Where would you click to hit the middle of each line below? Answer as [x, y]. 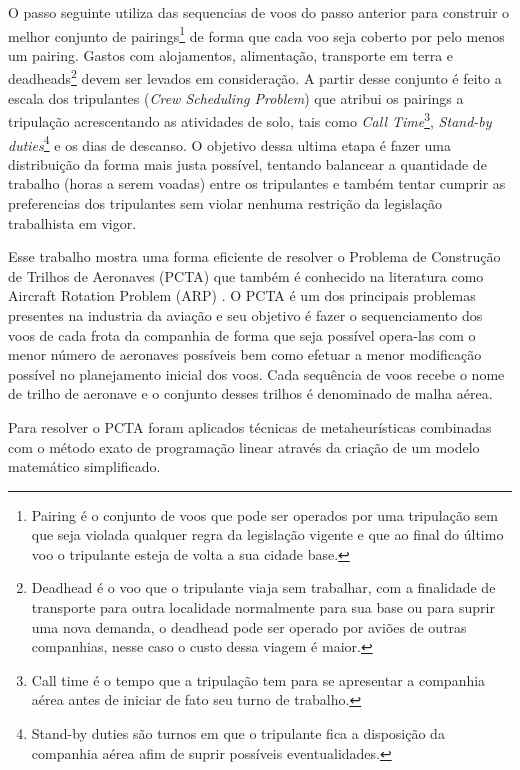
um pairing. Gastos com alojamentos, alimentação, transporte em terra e [231, 54]
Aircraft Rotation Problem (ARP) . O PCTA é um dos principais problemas [242, 295]
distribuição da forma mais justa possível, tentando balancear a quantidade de [247, 163]
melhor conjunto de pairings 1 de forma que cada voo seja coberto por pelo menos [256, 34]
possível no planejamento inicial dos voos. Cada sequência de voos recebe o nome [256, 373]
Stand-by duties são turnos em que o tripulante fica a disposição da [238, 733]
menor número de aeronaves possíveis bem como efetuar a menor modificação [245, 354]
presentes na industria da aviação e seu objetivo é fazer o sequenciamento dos [245, 314]
